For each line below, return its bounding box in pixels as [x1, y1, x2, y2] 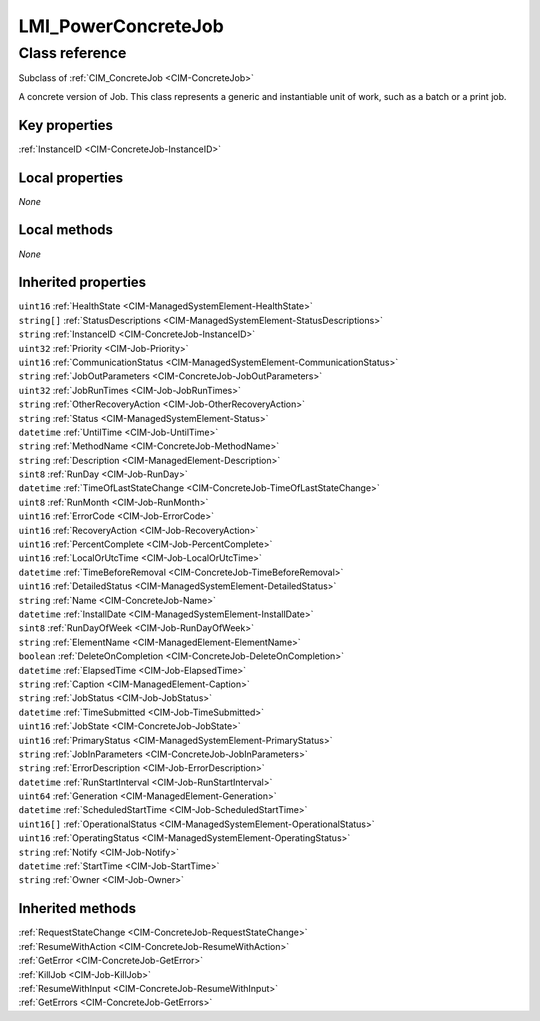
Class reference [18, 44, 127, 62]
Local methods [18, 221, 114, 239]
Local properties [18, 169, 124, 186]
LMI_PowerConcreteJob [18, 15, 224, 37]
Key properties [18, 116, 114, 134]
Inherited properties [18, 274, 147, 291]
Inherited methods [18, 900, 137, 917]
